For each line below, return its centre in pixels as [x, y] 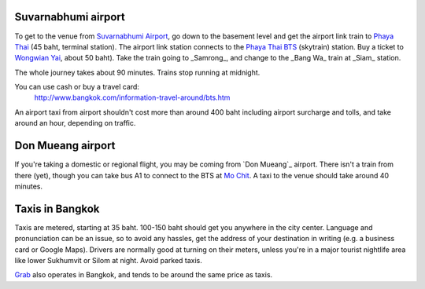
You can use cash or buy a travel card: [77, 87]
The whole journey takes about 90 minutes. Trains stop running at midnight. [137, 72]
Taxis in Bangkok [57, 209]
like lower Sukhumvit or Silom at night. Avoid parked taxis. [108, 261]
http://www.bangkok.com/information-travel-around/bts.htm [132, 97]
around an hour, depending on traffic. [75, 123]
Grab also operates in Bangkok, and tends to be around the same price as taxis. [144, 275]
